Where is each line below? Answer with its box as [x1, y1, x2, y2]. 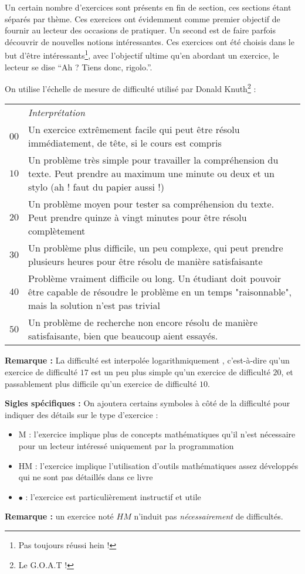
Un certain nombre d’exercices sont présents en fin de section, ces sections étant [5, 1, 292, 13]
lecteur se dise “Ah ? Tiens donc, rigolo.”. [5, 60, 152, 73]
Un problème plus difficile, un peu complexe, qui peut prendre [28, 241, 283, 255]
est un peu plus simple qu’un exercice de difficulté [91, 366, 270, 378]
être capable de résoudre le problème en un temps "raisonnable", [28, 285, 292, 299]
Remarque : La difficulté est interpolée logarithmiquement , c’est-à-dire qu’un [5, 354, 290, 366]
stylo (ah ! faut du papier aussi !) [28, 180, 164, 194]
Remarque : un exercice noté [5, 510, 114, 522]
